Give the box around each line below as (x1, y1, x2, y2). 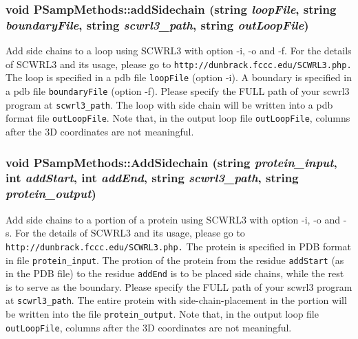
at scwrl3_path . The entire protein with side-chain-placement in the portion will (6, 293, 347, 307)
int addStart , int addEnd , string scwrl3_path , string (6, 169, 299, 186)
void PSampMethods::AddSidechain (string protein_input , (6, 153, 337, 171)
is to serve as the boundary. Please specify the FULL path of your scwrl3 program (6, 279, 352, 294)
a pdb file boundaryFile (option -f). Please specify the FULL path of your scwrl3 (6, 84, 350, 98)
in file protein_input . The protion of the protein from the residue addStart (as (6, 252, 344, 267)
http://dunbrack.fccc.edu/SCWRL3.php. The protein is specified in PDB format (6, 239, 351, 253)
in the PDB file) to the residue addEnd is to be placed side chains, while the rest (6, 266, 344, 281)
